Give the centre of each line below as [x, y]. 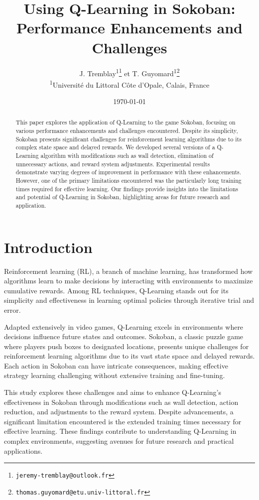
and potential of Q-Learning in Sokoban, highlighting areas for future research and [123, 197]
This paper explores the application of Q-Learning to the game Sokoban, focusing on [126, 122]
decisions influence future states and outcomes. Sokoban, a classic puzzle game [124, 336]
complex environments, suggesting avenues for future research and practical [119, 441]
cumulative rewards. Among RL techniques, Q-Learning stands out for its [116, 290]
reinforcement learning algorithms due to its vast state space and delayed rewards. [129, 356]
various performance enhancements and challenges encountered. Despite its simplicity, [127, 131]
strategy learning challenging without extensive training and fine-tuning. [115, 375]
